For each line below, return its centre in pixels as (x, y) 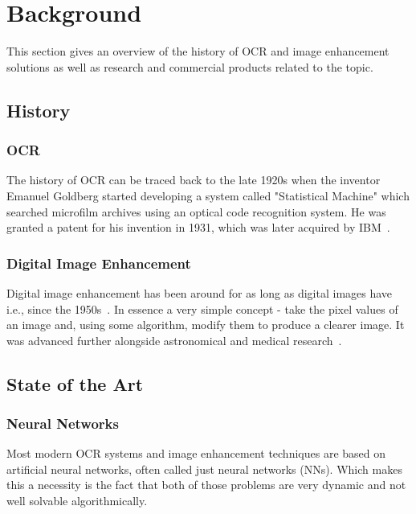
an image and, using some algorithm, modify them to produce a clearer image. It (206, 325)
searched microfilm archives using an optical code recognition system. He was (196, 211)
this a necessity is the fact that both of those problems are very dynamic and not (206, 485)
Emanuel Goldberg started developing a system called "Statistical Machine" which (208, 195)
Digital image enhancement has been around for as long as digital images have (200, 292)
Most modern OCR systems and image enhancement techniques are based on (196, 453)
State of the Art (75, 383)
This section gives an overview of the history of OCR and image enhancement (198, 51)
